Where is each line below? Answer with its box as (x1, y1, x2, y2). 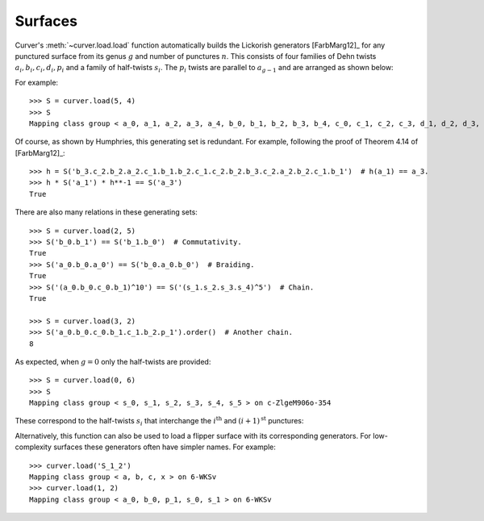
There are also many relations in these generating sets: (15, 207, 198, 217)
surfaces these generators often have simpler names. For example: (53, 442, 276, 452)
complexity (15, 442, 52, 452)
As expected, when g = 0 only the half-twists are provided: (15, 356, 211, 366)
